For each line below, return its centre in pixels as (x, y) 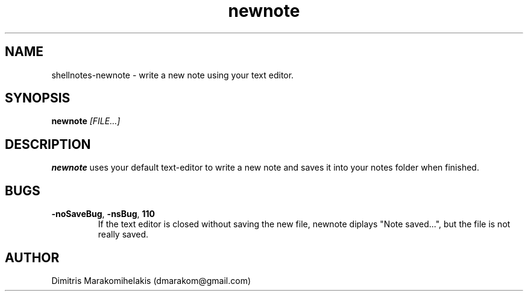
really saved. (123, 235)
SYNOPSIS (38, 98)
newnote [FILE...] (86, 121)
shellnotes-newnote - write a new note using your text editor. (173, 75)
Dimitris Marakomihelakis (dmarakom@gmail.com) (151, 280)
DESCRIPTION (48, 144)
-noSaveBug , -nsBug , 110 (103, 214)
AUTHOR (32, 257)
